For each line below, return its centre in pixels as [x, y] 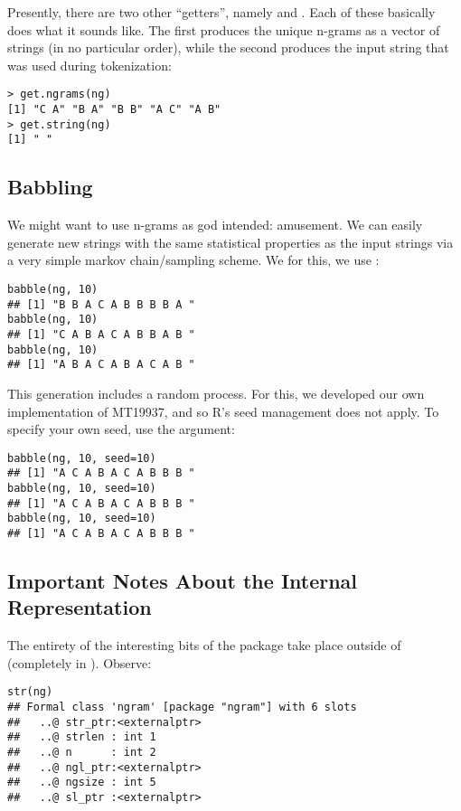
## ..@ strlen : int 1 [82, 737]
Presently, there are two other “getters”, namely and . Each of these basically [221, 12]
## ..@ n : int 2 [82, 753]
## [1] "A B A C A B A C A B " [101, 365]
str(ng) [30, 692]
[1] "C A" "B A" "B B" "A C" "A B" [114, 110]
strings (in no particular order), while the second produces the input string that [228, 47]
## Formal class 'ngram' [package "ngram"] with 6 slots [182, 707]
